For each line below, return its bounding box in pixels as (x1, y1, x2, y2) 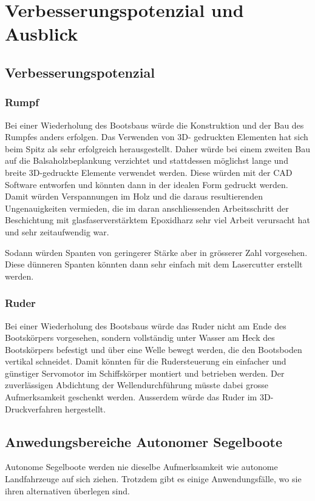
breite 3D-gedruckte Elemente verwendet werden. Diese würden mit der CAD (5, 166, 293, 178)
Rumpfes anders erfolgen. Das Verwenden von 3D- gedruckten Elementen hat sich (5, 130, 308, 143)
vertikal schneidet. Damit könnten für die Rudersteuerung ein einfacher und (5, 355, 286, 368)
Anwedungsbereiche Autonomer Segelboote (5, 432, 283, 451)
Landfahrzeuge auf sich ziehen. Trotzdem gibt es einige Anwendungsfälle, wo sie (5, 472, 302, 485)
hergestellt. (65, 402, 106, 415)
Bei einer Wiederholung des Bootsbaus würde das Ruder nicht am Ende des (5, 319, 286, 332)
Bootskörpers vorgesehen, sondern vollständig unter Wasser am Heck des (5, 331, 275, 344)
